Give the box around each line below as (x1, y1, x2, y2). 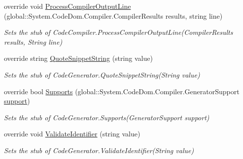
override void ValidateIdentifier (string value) (4, 129, 140, 139)
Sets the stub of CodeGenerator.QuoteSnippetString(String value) (4, 69, 200, 79)
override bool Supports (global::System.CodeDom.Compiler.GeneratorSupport (4, 86, 240, 96)
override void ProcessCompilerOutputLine (4, 1, 131, 11)
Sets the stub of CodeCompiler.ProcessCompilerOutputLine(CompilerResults (4, 27, 233, 37)
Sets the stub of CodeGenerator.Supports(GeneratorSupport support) (4, 112, 209, 122)
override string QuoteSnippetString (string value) (4, 53, 153, 63)
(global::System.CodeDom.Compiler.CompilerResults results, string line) (4, 10, 223, 21)
